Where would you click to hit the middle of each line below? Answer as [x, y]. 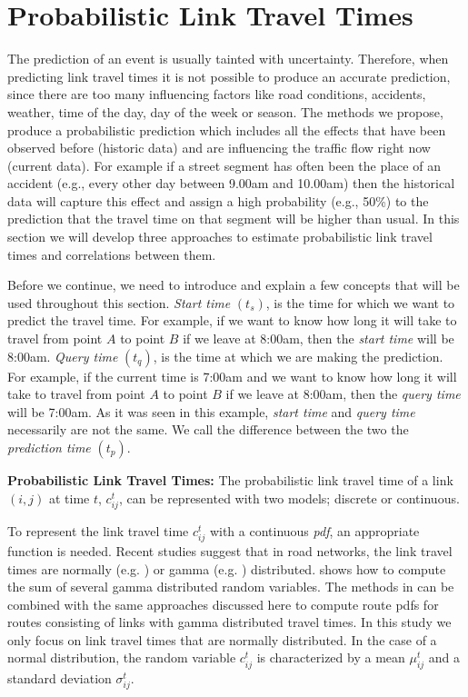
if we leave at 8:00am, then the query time [343, 394]
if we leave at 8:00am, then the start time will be [319, 339]
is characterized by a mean [331, 657]
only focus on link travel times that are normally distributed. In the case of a [222, 639]
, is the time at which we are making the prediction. [298, 356]
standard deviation [60, 678]
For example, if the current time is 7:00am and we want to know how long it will [232, 376]
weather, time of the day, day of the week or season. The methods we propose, [225, 111]
